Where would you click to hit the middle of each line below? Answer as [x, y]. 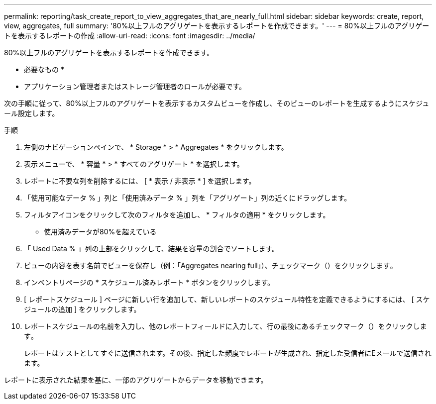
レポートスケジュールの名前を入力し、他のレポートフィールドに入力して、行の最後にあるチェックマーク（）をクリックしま [225, 326]
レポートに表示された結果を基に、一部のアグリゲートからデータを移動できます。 [136, 380]
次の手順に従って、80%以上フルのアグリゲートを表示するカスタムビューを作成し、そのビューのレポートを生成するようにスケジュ [217, 103]
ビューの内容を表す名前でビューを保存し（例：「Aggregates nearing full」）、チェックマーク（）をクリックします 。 [211, 265]
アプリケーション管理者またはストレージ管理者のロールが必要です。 [135, 86]
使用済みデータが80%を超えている [100, 232]
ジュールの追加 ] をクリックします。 [82, 309]
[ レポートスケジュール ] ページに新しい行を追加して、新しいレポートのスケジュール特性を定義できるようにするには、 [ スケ [227, 299]
